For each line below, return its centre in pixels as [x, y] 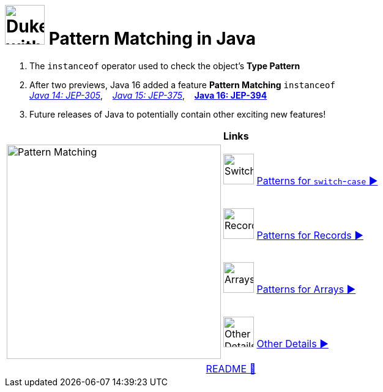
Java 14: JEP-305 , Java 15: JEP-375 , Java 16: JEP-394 [148, 95]
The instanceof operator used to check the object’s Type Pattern [165, 66]
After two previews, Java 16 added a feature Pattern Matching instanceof [182, 85]
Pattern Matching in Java [152, 39]
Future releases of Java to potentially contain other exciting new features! [178, 114]
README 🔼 [231, 368]
